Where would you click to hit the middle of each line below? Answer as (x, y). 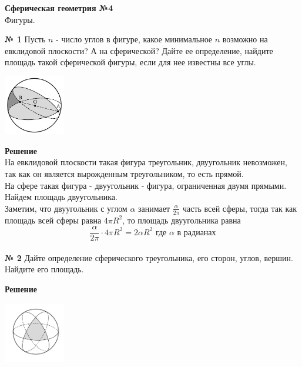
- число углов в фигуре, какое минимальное (134, 39)
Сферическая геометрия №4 (59, 8)
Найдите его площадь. (44, 269)
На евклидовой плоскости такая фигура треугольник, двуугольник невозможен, (146, 162)
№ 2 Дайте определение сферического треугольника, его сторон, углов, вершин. (149, 257)
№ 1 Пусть (25, 39)
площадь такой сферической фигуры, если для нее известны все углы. (130, 62)
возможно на (245, 39)
